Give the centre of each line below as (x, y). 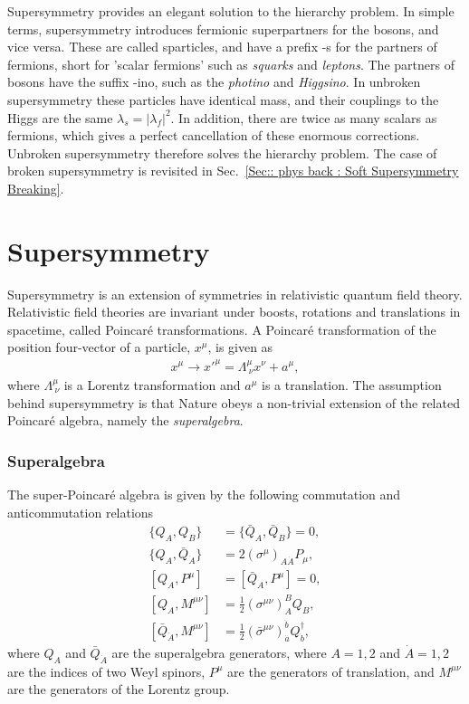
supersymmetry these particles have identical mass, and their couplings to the (223, 99)
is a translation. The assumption (352, 385)
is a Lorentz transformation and (152, 385)
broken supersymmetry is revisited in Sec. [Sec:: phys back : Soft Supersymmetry (233, 171)
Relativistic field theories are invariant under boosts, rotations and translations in (234, 312)
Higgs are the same (60, 117)
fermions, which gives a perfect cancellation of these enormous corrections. (214, 135)
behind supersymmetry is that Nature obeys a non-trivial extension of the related (234, 402)
